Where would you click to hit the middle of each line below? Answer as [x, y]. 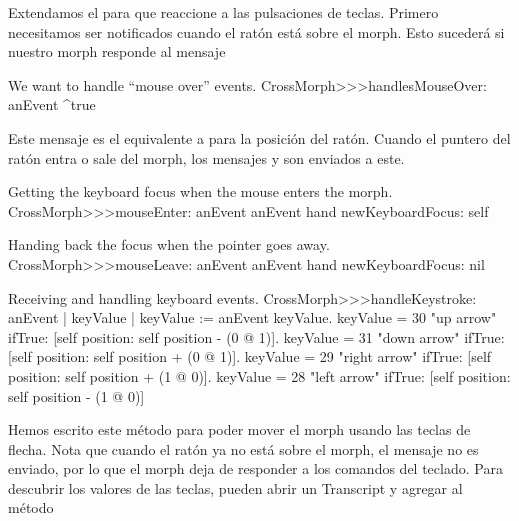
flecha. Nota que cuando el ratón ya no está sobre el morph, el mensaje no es [243, 448]
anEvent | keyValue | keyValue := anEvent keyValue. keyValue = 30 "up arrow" [252, 317]
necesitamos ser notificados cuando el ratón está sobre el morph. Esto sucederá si [256, 31]
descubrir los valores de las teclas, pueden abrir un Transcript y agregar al [235, 487]
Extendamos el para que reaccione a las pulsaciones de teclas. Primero [223, 12]
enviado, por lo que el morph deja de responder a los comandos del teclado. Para [255, 468]
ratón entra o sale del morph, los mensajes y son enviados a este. [206, 157]
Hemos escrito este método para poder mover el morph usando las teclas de [239, 429]
